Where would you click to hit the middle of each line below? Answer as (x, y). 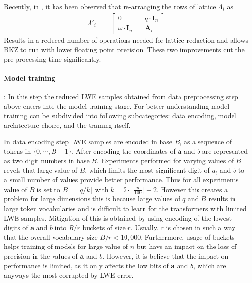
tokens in (18, 151)
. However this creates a (192, 189)
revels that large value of (41, 170)
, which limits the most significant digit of (147, 170)
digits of (16, 227)
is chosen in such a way (201, 227)
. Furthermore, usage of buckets (188, 237)
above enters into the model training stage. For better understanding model (117, 106)
